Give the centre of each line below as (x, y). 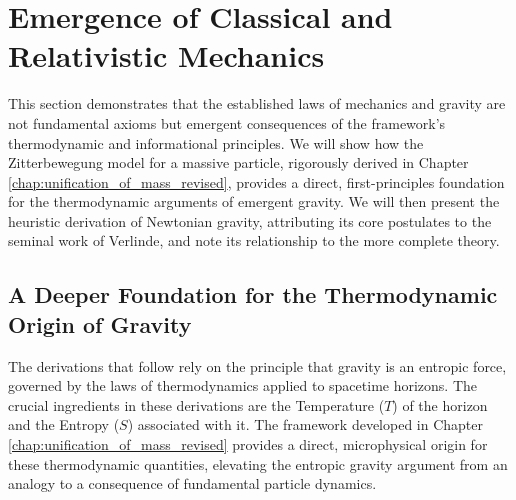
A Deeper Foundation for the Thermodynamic (253, 294)
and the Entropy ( (64, 424)
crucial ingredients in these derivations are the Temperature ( (196, 404)
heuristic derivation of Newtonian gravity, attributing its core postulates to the (250, 220)
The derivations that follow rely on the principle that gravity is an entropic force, (257, 365)
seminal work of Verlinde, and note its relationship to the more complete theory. (254, 240)
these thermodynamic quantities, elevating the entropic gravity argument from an (258, 463)
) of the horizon (440, 404)
